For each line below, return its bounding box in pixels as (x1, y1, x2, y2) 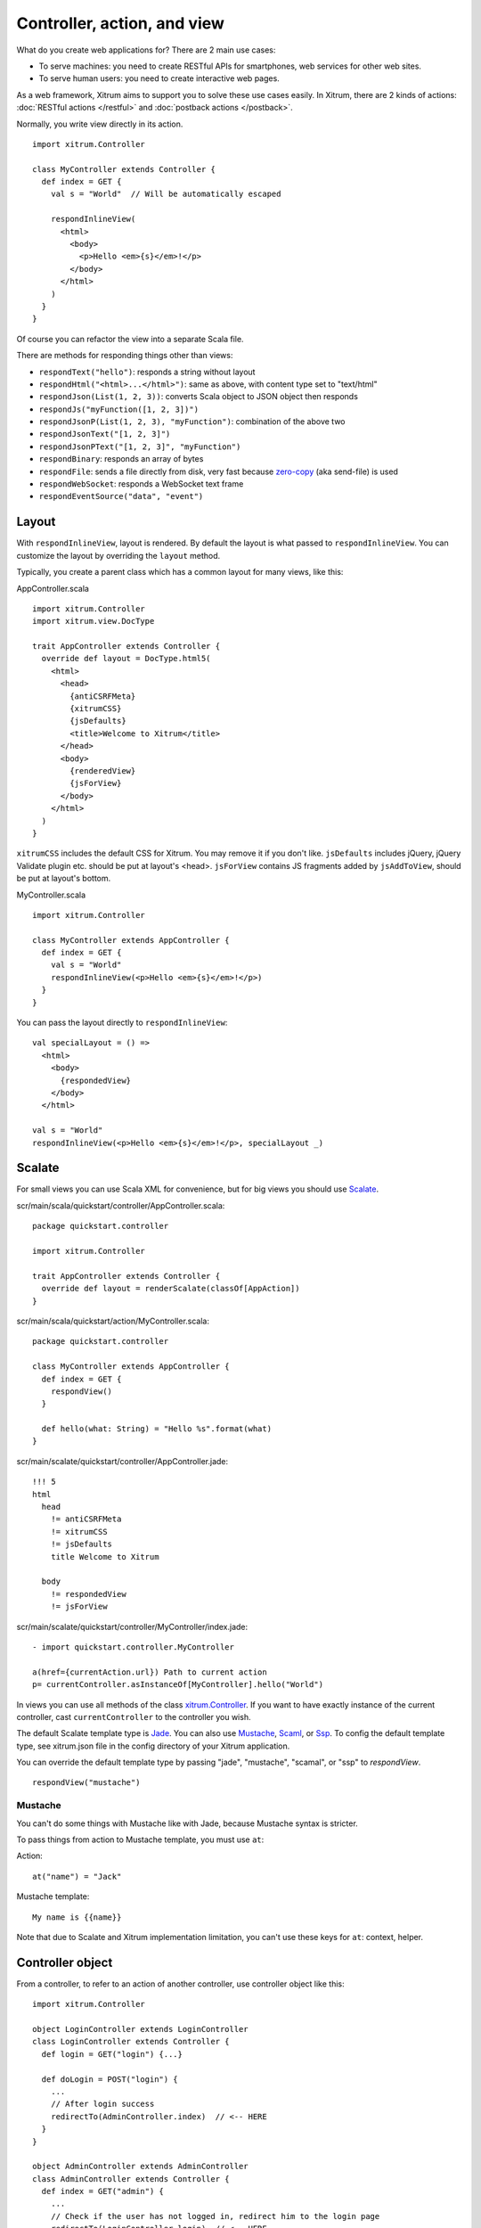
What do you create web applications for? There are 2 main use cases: (16, 45, 276, 55)
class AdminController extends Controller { (32, 2174, 231, 2183)
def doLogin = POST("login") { (41, 2074, 178, 2085)
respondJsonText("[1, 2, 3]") (38, 429, 171, 439)
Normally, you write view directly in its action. (16, 119, 183, 129)
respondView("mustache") (32, 1778, 141, 1788)
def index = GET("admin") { (41, 2186, 165, 2197)
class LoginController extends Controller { (32, 2036, 231, 2047)
